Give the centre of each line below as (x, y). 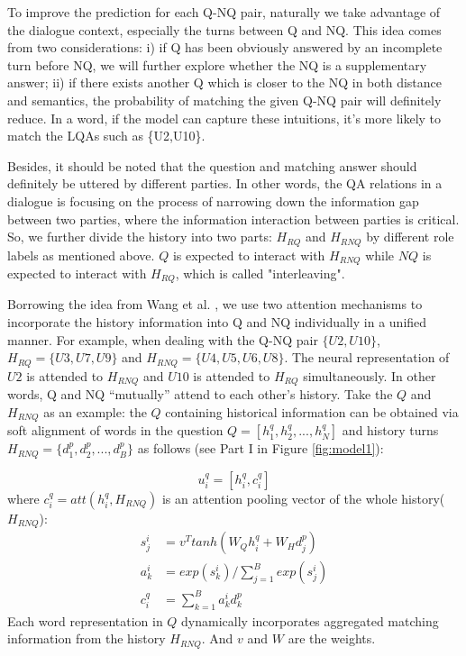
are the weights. (332, 638)
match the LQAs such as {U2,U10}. (106, 136)
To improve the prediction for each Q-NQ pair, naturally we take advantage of (224, 12)
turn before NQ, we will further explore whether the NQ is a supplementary (217, 64)
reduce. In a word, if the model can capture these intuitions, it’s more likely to (224, 118)
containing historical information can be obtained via (312, 411)
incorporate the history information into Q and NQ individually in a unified (217, 322)
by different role (410, 237)
